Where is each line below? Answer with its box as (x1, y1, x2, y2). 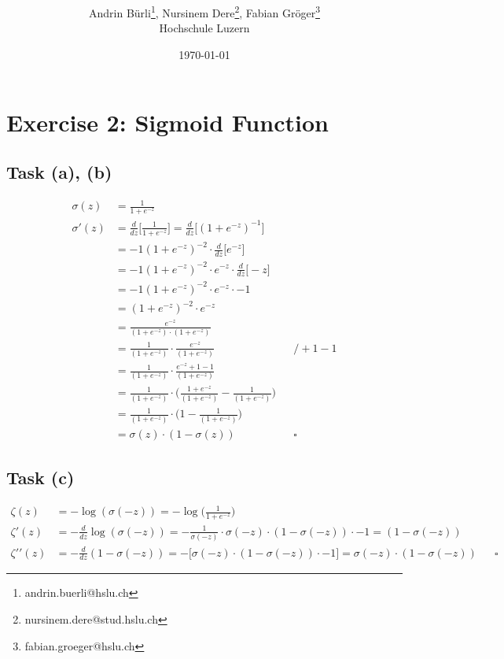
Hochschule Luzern (159, 20, 250, 36)
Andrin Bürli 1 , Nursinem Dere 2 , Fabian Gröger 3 (89, 2, 320, 20)
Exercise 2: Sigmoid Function (6, 106, 329, 138)
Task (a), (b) (6, 160, 112, 184)
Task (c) (6, 465, 75, 489)
